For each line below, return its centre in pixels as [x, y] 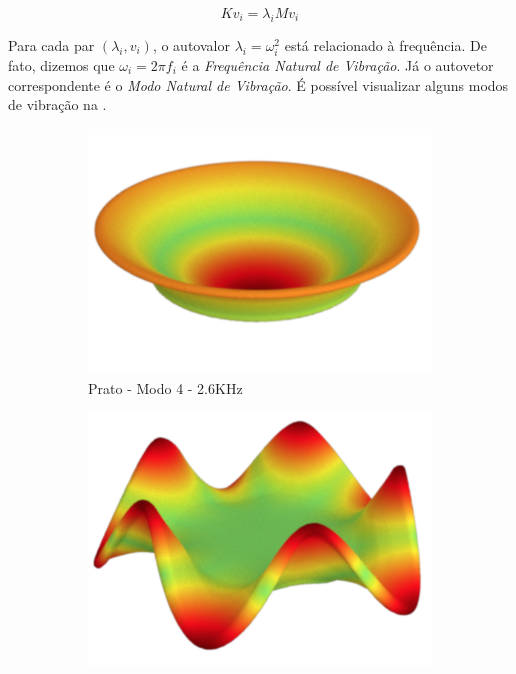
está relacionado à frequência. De [385, 44]
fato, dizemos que [61, 64]
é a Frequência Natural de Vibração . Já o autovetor [337, 64]
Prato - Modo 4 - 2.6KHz [165, 387]
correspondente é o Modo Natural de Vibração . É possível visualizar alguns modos [258, 84]
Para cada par [51, 44]
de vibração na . [57, 104]
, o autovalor [191, 44]
